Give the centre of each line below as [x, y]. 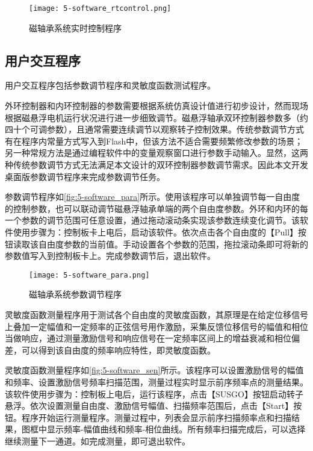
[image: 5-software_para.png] [89, 275]
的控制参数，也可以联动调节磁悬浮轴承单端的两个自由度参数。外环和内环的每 [156, 208]
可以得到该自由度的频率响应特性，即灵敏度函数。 [118, 350]
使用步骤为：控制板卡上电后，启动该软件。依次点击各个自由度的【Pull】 [156, 232]
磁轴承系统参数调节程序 [75, 294]
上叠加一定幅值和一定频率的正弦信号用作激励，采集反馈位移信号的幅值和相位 [156, 326]
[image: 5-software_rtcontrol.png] [100, 8]
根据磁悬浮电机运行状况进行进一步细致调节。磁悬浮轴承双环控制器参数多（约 [156, 117]
